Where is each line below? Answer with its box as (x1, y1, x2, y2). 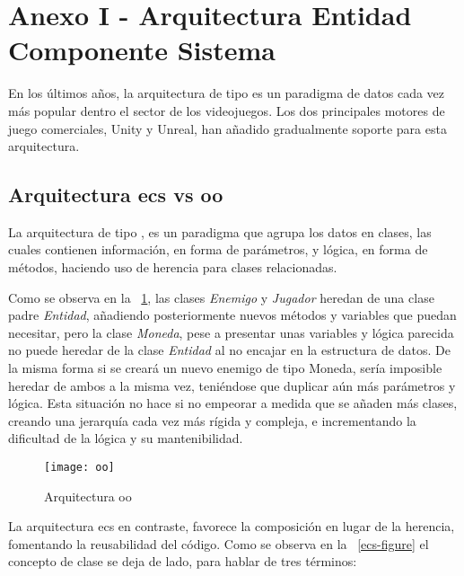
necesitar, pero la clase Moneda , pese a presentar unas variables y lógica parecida (8, 323, 454, 341)
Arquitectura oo (44, 486, 132, 505)
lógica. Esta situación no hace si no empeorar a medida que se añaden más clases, (8, 394, 458, 412)
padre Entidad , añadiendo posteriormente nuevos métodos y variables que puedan (8, 306, 457, 324)
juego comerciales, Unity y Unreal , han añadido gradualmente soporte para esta (8, 119, 447, 137)
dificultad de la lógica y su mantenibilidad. (8, 429, 243, 448)
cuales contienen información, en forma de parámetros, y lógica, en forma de (8, 240, 428, 259)
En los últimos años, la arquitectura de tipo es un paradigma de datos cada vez (8, 84, 445, 102)
